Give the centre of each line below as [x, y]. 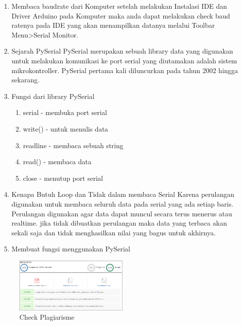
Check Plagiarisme [47, 317]
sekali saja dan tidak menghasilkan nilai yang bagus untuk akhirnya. [113, 232]
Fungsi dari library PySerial [53, 96]
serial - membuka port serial [65, 112]
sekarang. [26, 80]
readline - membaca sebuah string [73, 145]
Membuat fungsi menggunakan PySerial [71, 249]
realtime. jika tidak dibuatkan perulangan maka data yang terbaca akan [119, 223]
